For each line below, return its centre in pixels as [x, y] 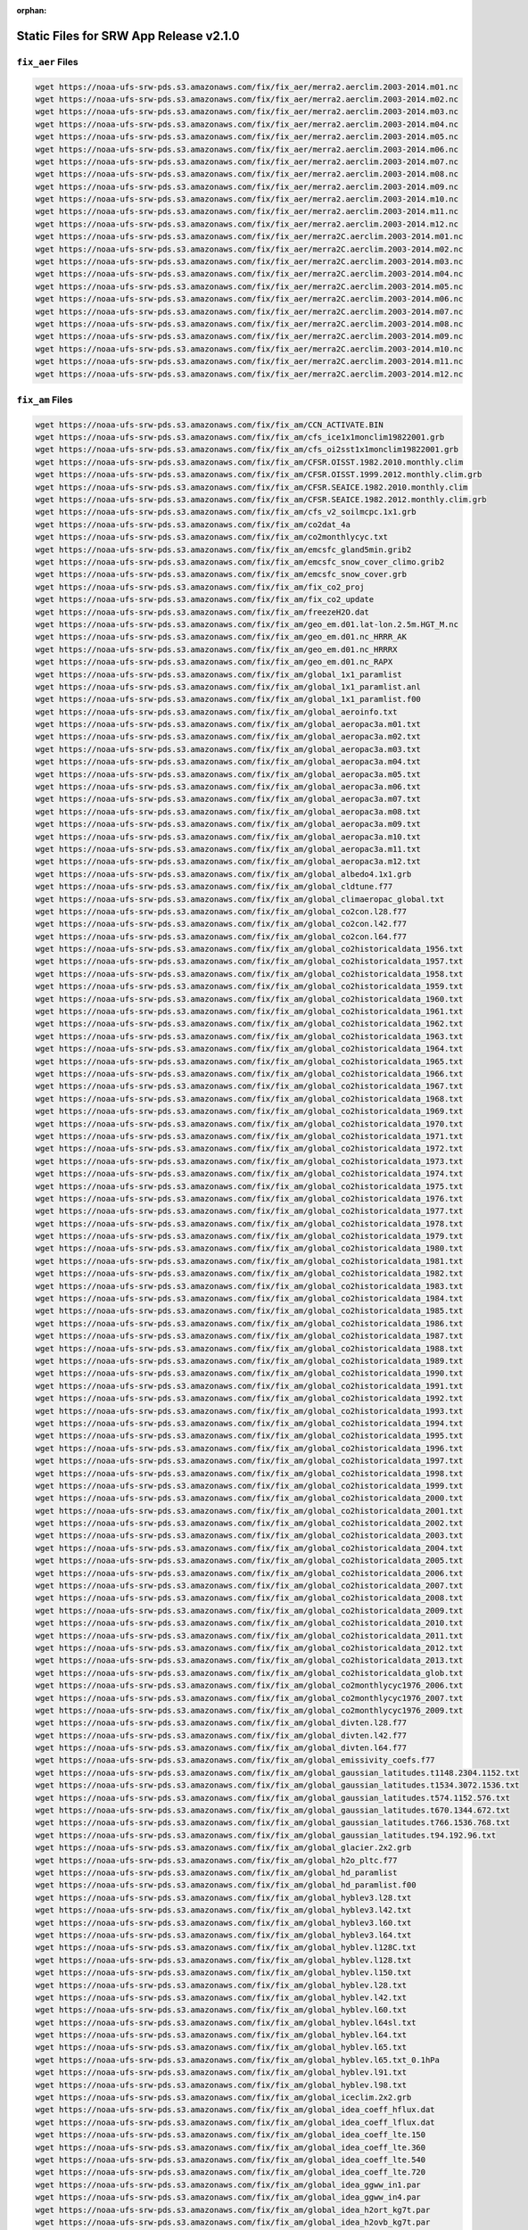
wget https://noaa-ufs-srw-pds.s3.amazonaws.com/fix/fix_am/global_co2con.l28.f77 [221, 911]
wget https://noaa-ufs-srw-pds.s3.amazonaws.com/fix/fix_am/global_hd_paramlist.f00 [226, 1885]
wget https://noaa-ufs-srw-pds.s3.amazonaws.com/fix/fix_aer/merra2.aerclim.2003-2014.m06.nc [247, 149]
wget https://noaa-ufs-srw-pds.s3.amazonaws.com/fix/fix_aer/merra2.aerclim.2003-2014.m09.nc [247, 186]
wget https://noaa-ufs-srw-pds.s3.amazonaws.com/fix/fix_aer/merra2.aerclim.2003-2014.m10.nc [247, 199]
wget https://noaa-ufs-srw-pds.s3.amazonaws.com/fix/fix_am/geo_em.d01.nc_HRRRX [216, 649]
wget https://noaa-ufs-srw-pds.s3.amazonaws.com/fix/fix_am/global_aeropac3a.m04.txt [228, 762]
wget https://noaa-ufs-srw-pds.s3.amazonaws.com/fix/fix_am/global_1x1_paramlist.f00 [228, 699]
